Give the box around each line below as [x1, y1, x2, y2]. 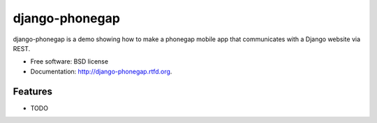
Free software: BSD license [30, 57, 108, 66]
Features [13, 85, 52, 97]
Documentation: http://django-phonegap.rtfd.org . [30, 67, 172, 75]
